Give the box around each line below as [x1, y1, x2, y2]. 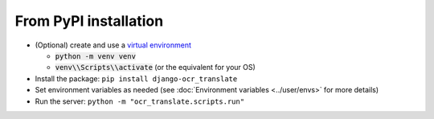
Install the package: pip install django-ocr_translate [35, 73, 238, 84]
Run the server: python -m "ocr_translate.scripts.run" [35, 96, 245, 106]
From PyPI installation [14, 12, 164, 30]
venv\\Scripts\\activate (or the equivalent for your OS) [55, 63, 256, 72]
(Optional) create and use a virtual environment [35, 40, 192, 50]
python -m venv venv [55, 51, 137, 60]
